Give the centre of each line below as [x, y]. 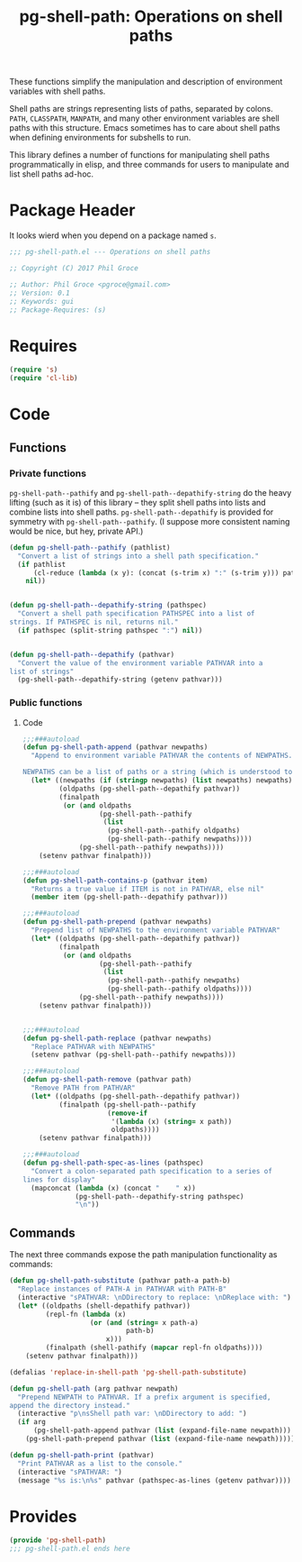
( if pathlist [42, 564]
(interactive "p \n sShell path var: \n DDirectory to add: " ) [132, 1414]
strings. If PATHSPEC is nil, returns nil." [94, 622]
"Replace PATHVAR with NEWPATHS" [93, 1046]
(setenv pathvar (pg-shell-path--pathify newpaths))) [133, 1055]
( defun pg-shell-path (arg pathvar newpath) [94, 1388]
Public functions [46, 703]
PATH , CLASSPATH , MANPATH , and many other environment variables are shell [145, 118]
